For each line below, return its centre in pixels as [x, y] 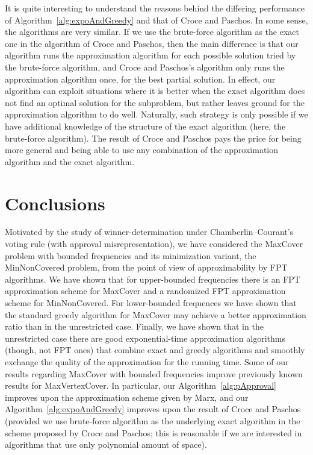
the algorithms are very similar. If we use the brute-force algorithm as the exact [152, 32]
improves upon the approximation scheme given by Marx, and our [127, 397]
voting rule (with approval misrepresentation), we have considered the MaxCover [154, 244]
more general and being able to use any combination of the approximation [142, 150]
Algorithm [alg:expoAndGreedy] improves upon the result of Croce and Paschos [153, 409]
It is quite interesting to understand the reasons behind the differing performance [155, 8]
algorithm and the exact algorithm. [70, 161]
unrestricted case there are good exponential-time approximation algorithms [145, 338]
